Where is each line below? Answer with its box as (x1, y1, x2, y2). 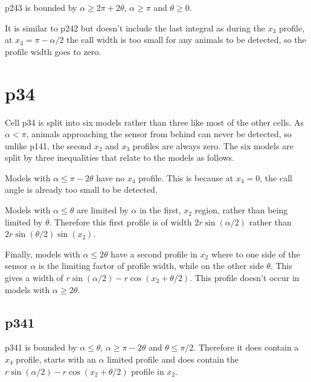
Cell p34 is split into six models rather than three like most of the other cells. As (5, 115, 304, 128)
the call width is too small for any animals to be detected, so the (66, 33, 306, 46)
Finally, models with (5, 247, 80, 260)
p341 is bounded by (5, 341, 77, 354)
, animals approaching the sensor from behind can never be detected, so (26, 128, 292, 140)
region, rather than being (194, 204, 288, 216)
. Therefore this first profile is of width (49, 215, 192, 228)
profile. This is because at (138, 171, 234, 184)
